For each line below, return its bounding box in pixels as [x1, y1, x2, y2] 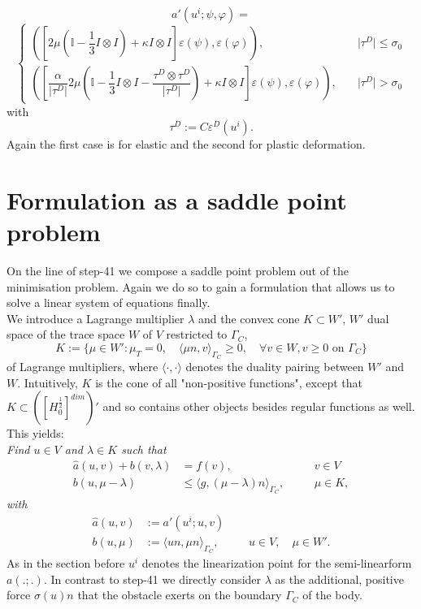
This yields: [7, 425, 64, 442]
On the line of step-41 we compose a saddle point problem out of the [7, 262, 349, 279]
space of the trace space [7, 326, 125, 343]
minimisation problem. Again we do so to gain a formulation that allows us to [7, 278, 395, 295]
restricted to [166, 326, 228, 343]
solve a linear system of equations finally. [7, 294, 210, 311]
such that [121, 441, 167, 457]
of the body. [302, 586, 362, 603]
